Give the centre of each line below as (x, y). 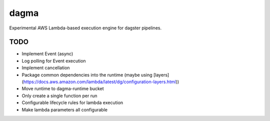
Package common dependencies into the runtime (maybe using (87, 75)
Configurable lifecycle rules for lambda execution (72, 103)
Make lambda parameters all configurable (64, 110)
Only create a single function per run (59, 96)
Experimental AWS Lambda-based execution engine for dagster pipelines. (85, 28)
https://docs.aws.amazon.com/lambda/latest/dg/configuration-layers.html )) (101, 82)
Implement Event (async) (47, 54)
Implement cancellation (46, 68)
